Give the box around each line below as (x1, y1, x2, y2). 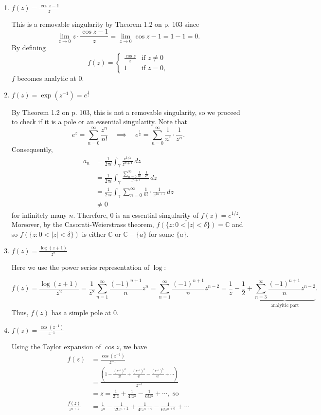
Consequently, (11, 144, 53, 154)
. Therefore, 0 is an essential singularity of (73, 209, 198, 220)
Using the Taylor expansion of (11, 341, 101, 352)
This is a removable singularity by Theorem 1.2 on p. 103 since (11, 19, 199, 29)
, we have (119, 341, 147, 352)
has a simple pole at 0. (51, 307, 119, 318)
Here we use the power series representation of (11, 262, 149, 272)
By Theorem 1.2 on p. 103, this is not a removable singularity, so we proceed (11, 107, 240, 117)
